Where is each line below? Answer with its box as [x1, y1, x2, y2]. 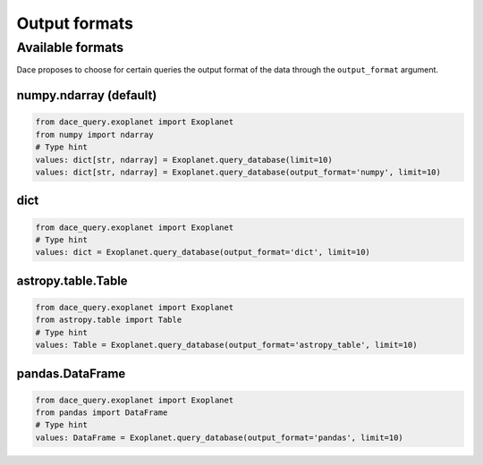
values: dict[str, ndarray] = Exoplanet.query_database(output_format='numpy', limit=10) [35, 166, 442, 177]
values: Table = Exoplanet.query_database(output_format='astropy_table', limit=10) [35, 340, 418, 351]
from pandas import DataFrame [35, 408, 168, 418]
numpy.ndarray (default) [16, 88, 157, 103]
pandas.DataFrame [16, 366, 126, 381]
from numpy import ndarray [35, 130, 154, 139]
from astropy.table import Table [35, 315, 182, 325]
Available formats [16, 39, 124, 55]
